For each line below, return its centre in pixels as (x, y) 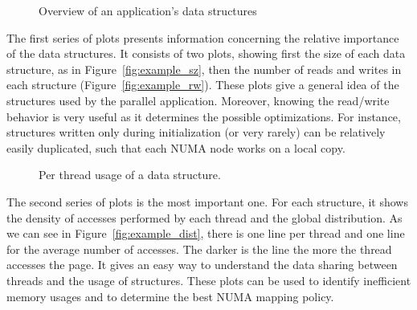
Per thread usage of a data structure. (130, 175)
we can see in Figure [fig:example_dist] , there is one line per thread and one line (206, 233)
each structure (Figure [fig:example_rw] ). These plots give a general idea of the (203, 85)
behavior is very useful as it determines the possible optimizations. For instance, (204, 116)
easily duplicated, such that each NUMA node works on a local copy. (176, 147)
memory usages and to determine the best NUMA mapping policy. (170, 296)
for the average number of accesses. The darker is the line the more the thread (199, 249)
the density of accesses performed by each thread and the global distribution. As (204, 217)
